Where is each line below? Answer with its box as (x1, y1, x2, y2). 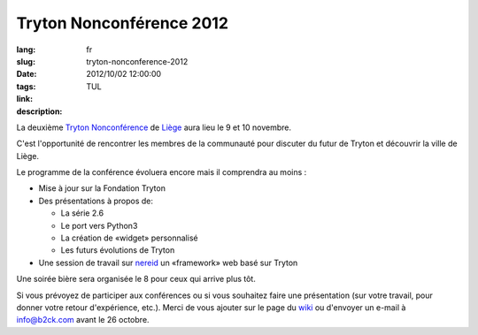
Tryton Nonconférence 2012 (16, 13, 229, 33)
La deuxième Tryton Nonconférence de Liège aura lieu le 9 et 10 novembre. (16, 122, 292, 133)
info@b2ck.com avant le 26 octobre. (16, 315, 150, 325)
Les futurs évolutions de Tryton (60, 245, 175, 255)
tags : (16, 80, 36, 92)
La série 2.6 (60, 208, 104, 218)
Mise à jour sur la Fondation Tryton (38, 183, 166, 194)
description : (16, 106, 63, 117)
